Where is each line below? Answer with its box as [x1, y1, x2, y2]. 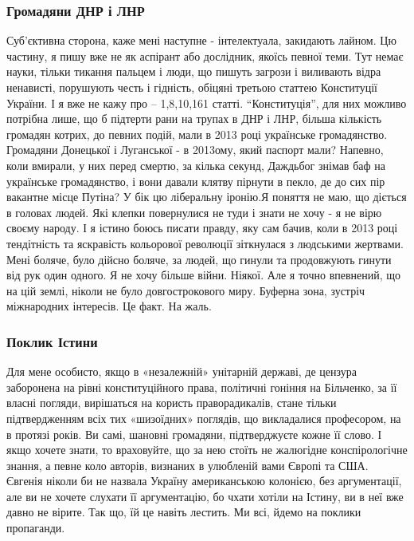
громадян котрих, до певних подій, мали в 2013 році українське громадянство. [6, 125, 388, 142]
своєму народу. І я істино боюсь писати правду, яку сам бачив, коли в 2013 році [6, 219, 398, 236]
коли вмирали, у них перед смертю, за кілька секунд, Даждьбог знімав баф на [6, 156, 385, 173]
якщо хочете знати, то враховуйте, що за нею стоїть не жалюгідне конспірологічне [6, 441, 408, 458]
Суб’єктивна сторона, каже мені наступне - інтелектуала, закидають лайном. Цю [6, 32, 396, 49]
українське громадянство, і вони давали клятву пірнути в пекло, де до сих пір [6, 172, 385, 189]
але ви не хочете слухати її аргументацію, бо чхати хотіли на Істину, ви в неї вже [6, 488, 404, 504]
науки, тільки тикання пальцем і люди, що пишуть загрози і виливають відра [6, 63, 381, 80]
